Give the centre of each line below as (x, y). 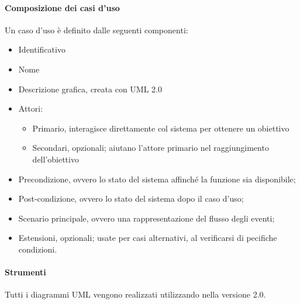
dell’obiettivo (56, 159)
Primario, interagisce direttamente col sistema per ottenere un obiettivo (161, 128)
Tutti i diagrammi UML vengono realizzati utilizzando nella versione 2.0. (135, 294)
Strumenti (25, 272)
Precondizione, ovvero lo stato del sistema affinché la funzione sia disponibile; (157, 179)
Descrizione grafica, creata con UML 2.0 (90, 89)
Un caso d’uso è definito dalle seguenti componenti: (96, 30)
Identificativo (42, 49)
